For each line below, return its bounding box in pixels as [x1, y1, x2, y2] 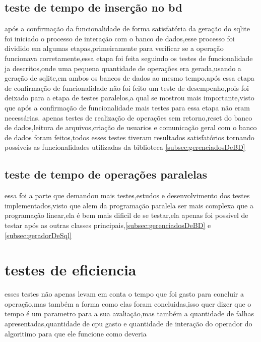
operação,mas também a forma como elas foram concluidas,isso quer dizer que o [5, 298, 251, 309]
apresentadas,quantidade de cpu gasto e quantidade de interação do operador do [5, 318, 252, 328]
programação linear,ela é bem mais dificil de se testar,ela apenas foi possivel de [5, 210, 248, 220]
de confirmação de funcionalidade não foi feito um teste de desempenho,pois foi [5, 82, 249, 93]
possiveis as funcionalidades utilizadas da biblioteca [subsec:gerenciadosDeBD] [5, 142, 245, 152]
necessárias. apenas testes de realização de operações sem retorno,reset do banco [5, 112, 252, 123]
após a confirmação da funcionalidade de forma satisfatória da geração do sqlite [5, 23, 250, 34]
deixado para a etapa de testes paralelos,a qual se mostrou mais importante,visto [5, 92, 254, 103]
